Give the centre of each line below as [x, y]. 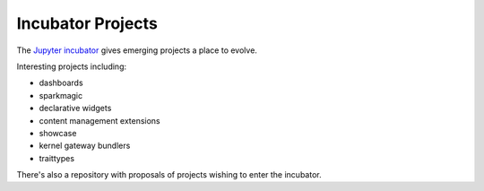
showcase [58, 133]
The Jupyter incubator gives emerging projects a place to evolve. [137, 50]
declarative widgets [75, 109]
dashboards [61, 83]
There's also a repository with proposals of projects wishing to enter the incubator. [169, 175]
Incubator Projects [87, 23]
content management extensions [99, 120]
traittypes [57, 158]
